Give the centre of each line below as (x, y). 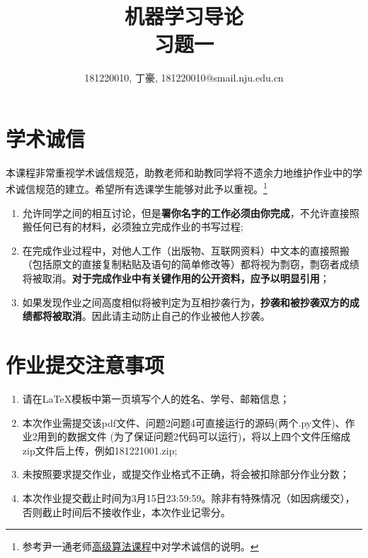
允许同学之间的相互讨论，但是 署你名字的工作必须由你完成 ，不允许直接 (186, 212)
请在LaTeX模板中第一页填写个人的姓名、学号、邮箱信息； (156, 398)
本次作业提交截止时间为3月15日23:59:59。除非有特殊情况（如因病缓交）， (189, 497)
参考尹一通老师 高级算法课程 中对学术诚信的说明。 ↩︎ (140, 546)
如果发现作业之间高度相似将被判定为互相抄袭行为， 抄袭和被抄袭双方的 (186, 302)
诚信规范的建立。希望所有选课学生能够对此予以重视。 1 (141, 188)
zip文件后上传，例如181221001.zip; (100, 450)
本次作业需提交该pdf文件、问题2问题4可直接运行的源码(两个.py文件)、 (184, 422)
